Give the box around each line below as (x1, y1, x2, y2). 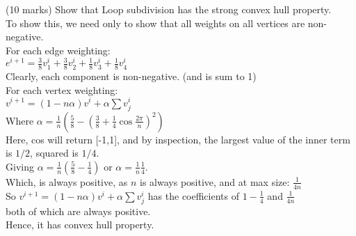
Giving (6, 159, 34, 173)
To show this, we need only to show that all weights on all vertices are (6, 15, 305, 30)
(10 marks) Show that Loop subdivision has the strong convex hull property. (6, 2, 332, 16)
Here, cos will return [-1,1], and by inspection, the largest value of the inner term (6, 132, 350, 146)
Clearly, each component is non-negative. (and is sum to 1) (6, 69, 257, 84)
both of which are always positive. (6, 203, 151, 218)
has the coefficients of (147, 188, 239, 203)
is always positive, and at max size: (140, 174, 290, 189)
